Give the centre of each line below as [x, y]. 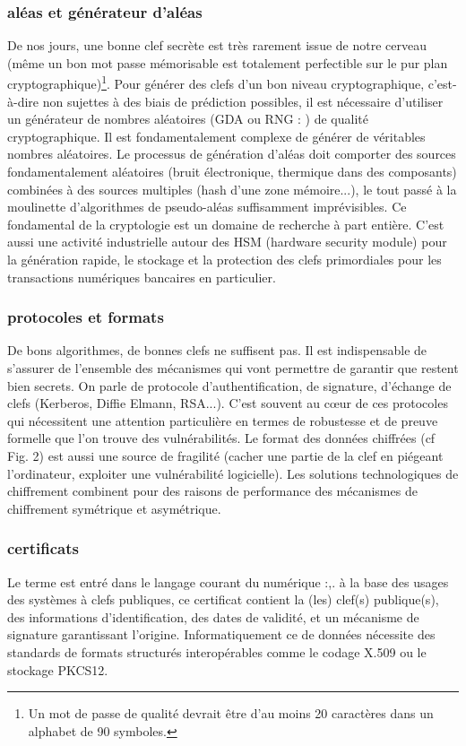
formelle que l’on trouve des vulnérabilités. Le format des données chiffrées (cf [221, 438]
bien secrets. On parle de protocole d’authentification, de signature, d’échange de [229, 385]
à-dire [23, 101]
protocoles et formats [86, 317]
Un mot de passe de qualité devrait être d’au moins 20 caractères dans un [231, 713]
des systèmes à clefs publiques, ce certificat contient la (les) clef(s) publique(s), [223, 599]
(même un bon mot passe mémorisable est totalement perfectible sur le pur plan [228, 62]
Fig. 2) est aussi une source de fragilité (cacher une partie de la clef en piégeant [225, 455]
